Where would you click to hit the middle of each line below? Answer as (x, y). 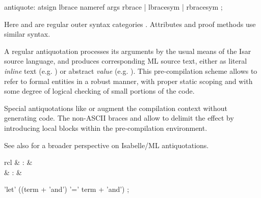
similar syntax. (27, 34)
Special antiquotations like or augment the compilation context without (116, 108)
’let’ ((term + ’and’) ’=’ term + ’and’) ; (67, 189)
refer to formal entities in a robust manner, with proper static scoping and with (128, 81)
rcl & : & (18, 162)
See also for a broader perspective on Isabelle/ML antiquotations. (107, 145)
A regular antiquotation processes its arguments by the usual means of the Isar (128, 51)
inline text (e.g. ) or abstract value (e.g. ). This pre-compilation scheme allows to (131, 70)
